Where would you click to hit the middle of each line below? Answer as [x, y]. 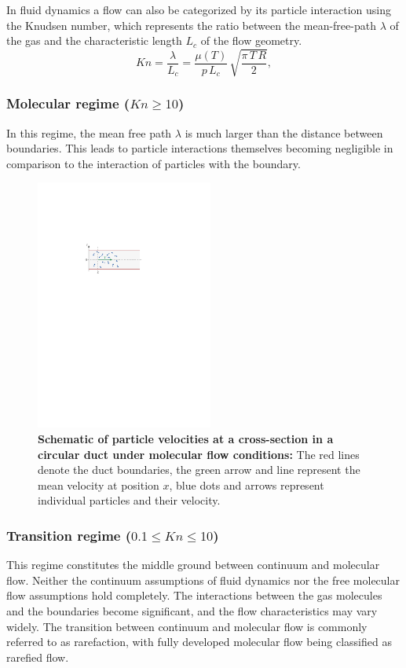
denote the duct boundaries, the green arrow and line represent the [199, 470]
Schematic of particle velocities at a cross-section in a [186, 438]
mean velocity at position [99, 484]
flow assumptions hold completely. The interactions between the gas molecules [194, 595]
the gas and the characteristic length [94, 40]
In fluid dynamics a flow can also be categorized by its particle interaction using [199, 9]
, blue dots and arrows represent [247, 484]
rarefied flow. [38, 657]
